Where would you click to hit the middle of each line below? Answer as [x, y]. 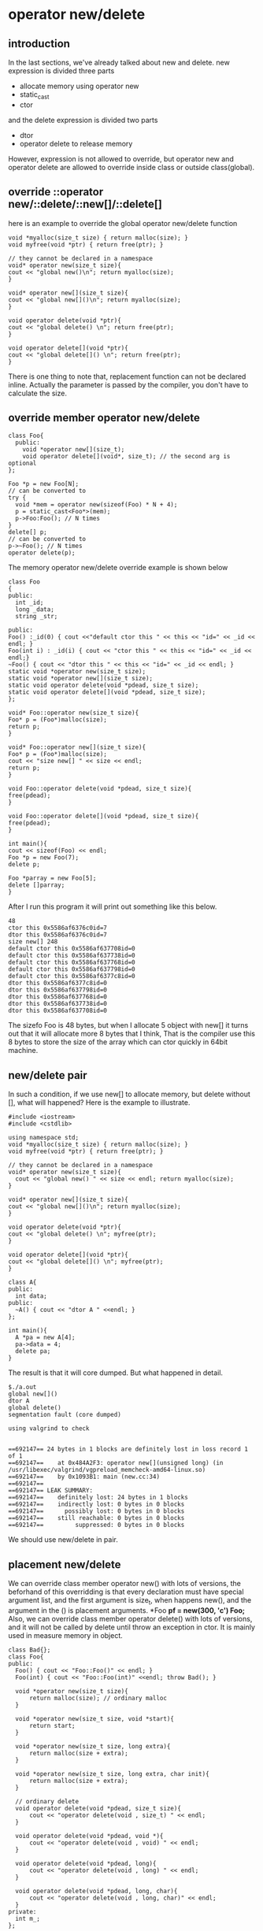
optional [22, 463]
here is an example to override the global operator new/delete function [123, 223]
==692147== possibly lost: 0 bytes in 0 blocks [96, 1511]
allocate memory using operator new [79, 86]
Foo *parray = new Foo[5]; [52, 878]
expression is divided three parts [61, 71]
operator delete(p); [42, 553]
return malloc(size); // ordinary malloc [98, 1698]
